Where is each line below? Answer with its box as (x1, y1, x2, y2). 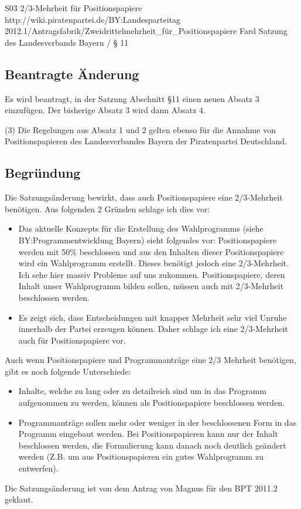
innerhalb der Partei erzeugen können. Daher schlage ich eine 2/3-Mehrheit (18, 323, 288, 335)
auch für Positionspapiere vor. (18, 334, 126, 346)
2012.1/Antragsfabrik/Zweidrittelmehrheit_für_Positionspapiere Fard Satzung (5, 25, 288, 37)
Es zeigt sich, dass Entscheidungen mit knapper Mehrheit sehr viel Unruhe (18, 311, 287, 323)
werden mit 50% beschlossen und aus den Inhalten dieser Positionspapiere (18, 245, 284, 257)
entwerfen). (18, 462, 59, 474)
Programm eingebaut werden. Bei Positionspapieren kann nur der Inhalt (18, 427, 278, 440)
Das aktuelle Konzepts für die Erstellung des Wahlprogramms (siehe (18, 222, 264, 235)
